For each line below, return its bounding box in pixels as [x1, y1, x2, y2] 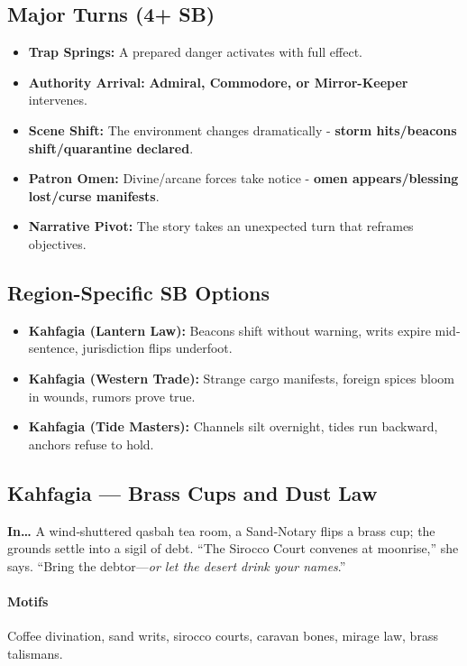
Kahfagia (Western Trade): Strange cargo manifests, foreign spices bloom [28, 368, 455, 387]
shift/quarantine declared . [28, 138, 194, 157]
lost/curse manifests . [28, 186, 160, 205]
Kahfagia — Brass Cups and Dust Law [7, 478, 378, 506]
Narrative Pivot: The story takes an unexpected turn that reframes [28, 217, 414, 236]
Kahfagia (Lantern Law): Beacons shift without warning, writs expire [28, 320, 431, 339]
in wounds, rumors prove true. [28, 386, 196, 405]
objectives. [28, 234, 87, 253]
